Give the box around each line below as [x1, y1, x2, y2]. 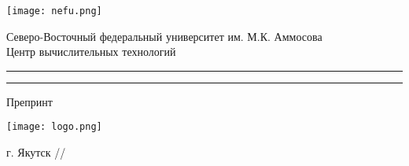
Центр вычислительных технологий [6, 43, 176, 60]
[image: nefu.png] [6, 6, 102, 17]
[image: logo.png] [6, 121, 102, 133]
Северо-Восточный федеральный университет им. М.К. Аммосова [6, 28, 322, 44]
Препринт [6, 93, 53, 109]
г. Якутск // [6, 144, 66, 160]
